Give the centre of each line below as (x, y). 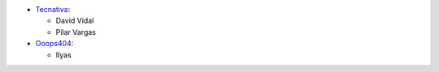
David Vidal (75, 21)
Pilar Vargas (76, 32)
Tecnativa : (53, 9)
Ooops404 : (54, 44)
